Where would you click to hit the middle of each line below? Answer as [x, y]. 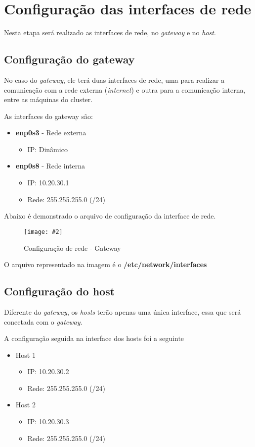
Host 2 [25, 405]
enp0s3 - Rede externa [51, 133]
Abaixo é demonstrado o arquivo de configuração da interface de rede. [110, 216]
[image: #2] [43, 232]
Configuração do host [60, 291]
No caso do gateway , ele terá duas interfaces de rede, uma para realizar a [114, 80]
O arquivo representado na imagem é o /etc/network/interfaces [106, 264]
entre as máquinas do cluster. [48, 99]
